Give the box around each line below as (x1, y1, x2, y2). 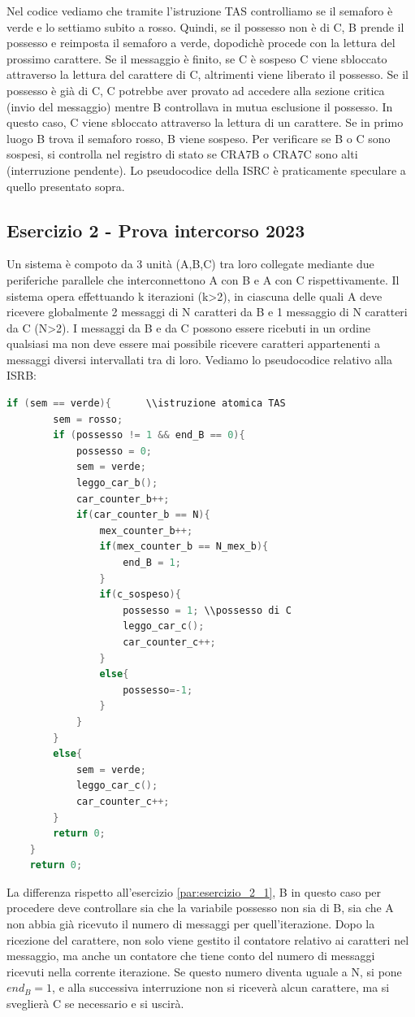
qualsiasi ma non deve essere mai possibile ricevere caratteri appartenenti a (6, 335, 380, 352)
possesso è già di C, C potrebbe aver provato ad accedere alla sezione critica (6, 81, 385, 98)
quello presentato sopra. (6, 177, 125, 194)
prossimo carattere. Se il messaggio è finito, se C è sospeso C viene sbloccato (6, 50, 387, 67)
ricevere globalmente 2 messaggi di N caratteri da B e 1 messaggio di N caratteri (6, 303, 408, 320)
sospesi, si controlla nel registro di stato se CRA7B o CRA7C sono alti (6, 146, 358, 163)
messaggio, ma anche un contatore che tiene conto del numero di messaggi (6, 947, 375, 964)
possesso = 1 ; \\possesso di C (123, 604, 292, 616)
